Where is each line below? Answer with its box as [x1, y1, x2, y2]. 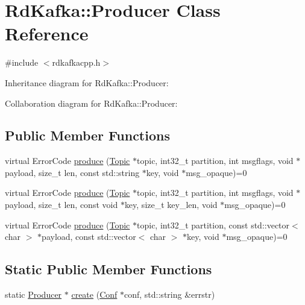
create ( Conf [71, 288, 118, 301]
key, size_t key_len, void [124, 198, 218, 211]
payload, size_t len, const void [5, 198, 118, 211]
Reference [5, 21, 89, 46]
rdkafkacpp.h [52, 56, 101, 69]
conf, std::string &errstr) [124, 288, 215, 301]
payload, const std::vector [42, 230, 136, 243]
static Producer [5, 288, 62, 301]
